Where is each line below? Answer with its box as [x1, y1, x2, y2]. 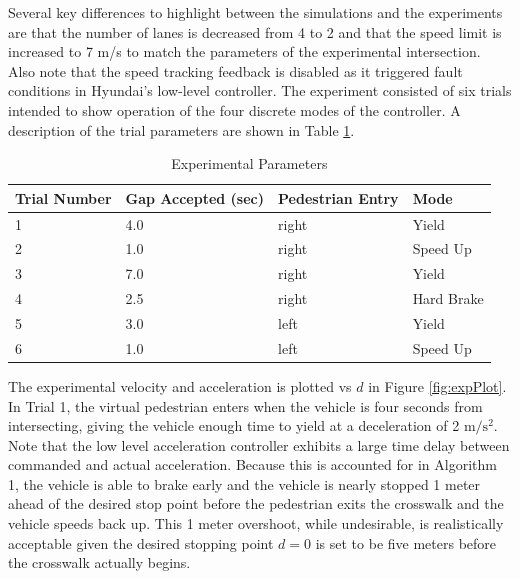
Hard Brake [412, 288, 484, 309]
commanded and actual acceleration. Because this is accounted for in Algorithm [8, 454, 497, 475]
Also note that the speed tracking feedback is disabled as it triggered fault [8, 60, 463, 81]
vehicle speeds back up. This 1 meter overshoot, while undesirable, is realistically [8, 513, 504, 534]
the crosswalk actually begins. [8, 552, 191, 573]
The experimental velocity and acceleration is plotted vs [8, 375, 352, 396]
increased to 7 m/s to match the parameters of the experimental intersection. [8, 41, 481, 62]
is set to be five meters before [315, 532, 497, 553]
